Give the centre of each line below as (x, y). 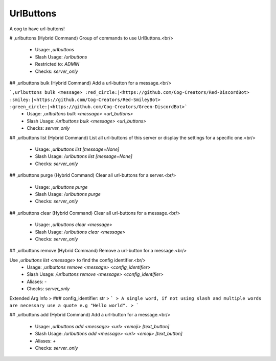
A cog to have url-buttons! (37, 29)
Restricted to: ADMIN (57, 64)
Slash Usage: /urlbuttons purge (68, 194)
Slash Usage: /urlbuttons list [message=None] (84, 156)
